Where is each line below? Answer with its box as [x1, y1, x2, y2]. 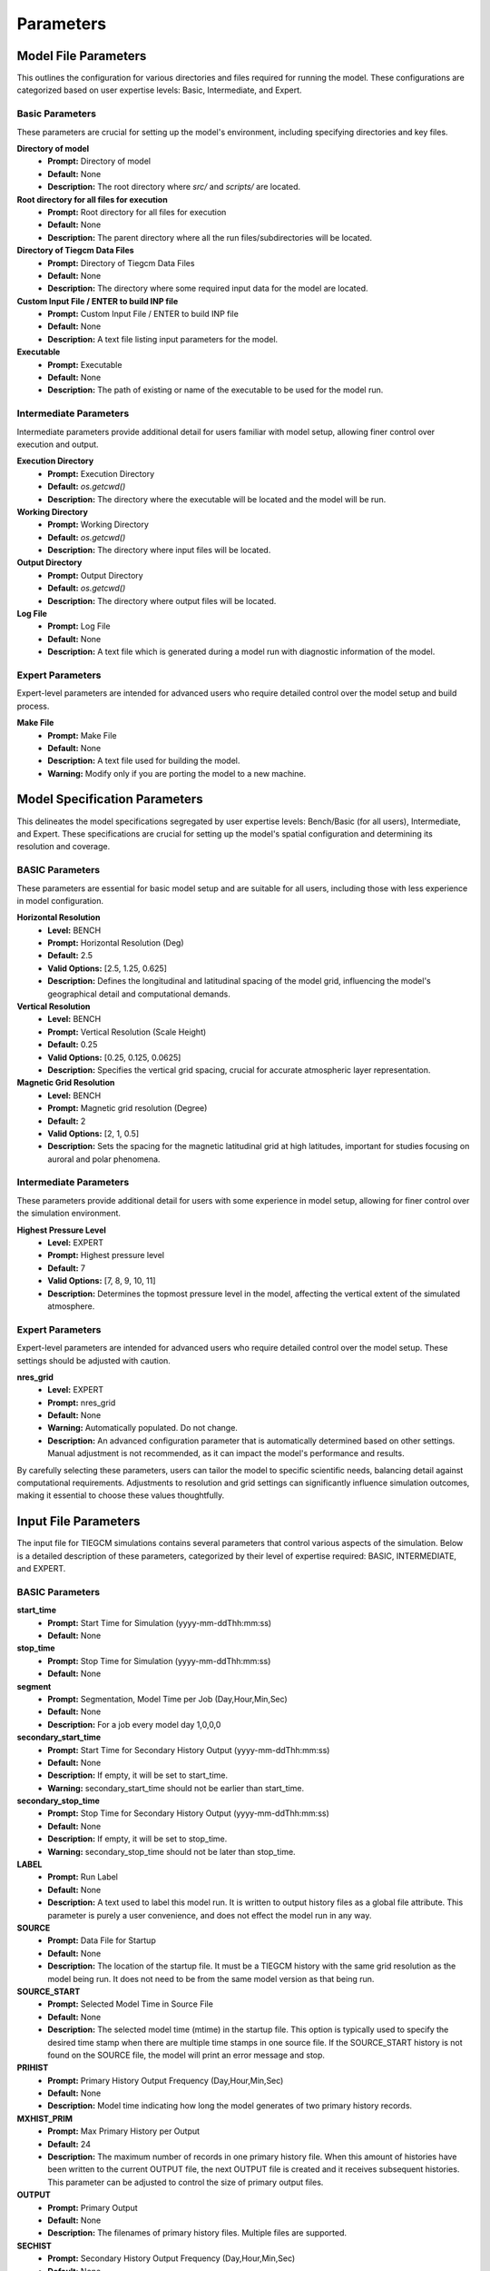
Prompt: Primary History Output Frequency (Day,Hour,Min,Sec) [47, 2075, 284, 2086]
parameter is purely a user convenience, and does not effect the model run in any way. [47, 1909, 372, 1920]
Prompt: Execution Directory [47, 468, 155, 479]
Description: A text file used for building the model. [47, 755, 240, 767]
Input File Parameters [16, 1513, 141, 1530]
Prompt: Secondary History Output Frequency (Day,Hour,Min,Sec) [47, 2253, 296, 2264]
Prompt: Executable [47, 359, 122, 370]
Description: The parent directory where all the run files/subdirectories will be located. [47, 232, 372, 243]
